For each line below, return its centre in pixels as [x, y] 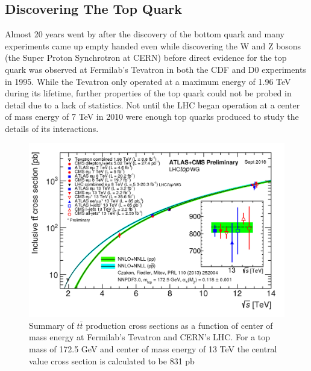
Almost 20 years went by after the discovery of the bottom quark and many [145, 34]
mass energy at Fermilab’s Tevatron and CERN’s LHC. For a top [150, 337]
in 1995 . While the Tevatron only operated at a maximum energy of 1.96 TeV [148, 81]
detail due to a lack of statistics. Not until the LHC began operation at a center [152, 104]
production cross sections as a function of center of [179, 325]
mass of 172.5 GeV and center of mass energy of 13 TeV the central [153, 348]
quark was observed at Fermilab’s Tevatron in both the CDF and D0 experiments [155, 69]
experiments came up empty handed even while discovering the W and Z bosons [153, 45]
